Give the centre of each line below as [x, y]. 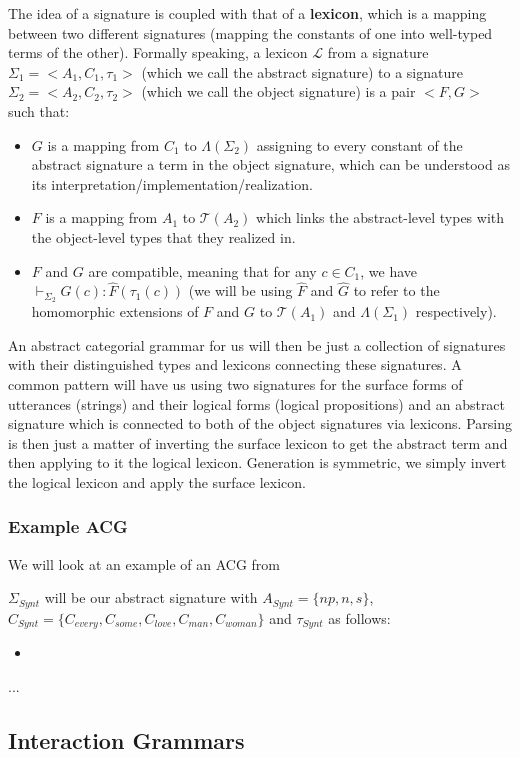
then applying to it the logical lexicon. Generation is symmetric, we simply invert [257, 462]
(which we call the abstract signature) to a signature [302, 71]
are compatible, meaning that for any [202, 270]
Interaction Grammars [126, 739]
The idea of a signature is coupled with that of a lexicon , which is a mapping [247, 13]
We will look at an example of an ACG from [144, 563]
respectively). [456, 311]
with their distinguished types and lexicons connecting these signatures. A [235, 364]
